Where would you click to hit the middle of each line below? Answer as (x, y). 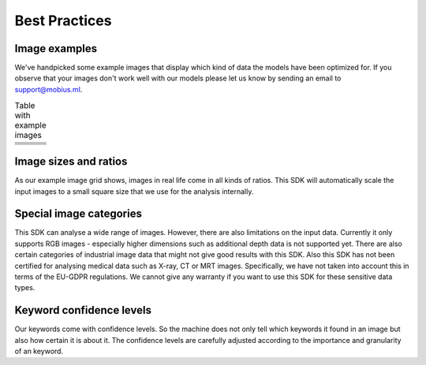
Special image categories (78, 214)
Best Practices (63, 20)
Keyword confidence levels (83, 310)
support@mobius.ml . (49, 89)
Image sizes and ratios (71, 162)
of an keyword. (39, 352)
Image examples (56, 48)
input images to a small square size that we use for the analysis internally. (134, 191)
